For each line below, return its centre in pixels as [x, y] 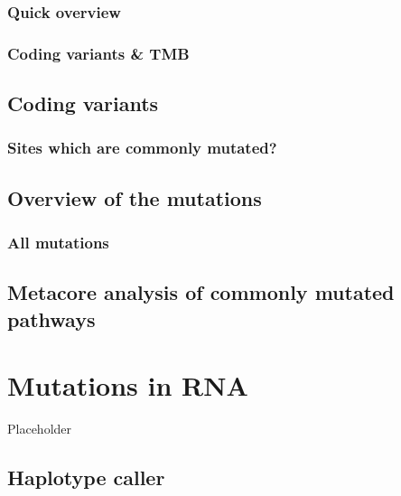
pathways [51, 318]
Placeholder [40, 429]
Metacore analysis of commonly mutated [201, 292]
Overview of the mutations [135, 197]
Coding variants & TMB [98, 53]
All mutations [58, 243]
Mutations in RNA [128, 385]
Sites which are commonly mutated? [142, 148]
